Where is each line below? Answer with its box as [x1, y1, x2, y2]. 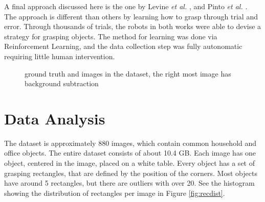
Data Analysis [4, 108, 105, 129]
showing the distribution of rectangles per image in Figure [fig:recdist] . [4, 187, 225, 198]
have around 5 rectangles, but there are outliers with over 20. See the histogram [4, 178, 255, 188]
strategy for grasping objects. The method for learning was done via [4, 31, 217, 41]
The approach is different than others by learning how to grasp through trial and [4, 11, 258, 21]
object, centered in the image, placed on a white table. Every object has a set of [4, 158, 255, 168]
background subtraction [25, 78, 99, 89]
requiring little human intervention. [4, 50, 115, 61]
